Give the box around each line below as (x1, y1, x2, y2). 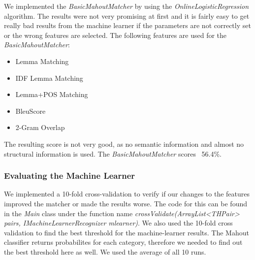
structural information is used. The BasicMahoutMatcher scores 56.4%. (4, 148, 222, 159)
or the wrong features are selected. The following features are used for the (4, 30, 227, 40)
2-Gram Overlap (15, 122, 65, 132)
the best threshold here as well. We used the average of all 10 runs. (4, 246, 206, 257)
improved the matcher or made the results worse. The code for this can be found (4, 198, 248, 208)
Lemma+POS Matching (15, 89, 88, 99)
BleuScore (15, 105, 46, 116)
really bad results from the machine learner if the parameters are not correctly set (4, 20, 251, 31)
